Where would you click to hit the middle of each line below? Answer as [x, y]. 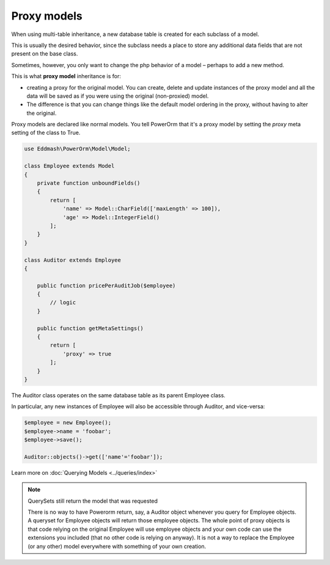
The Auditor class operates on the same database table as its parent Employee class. [118, 395]
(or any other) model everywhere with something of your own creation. [117, 546]
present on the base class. [45, 54]
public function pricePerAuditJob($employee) [106, 286]
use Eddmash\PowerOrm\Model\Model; [77, 149]
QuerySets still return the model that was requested [93, 501]
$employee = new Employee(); [68, 423]
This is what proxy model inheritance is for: [66, 76]
